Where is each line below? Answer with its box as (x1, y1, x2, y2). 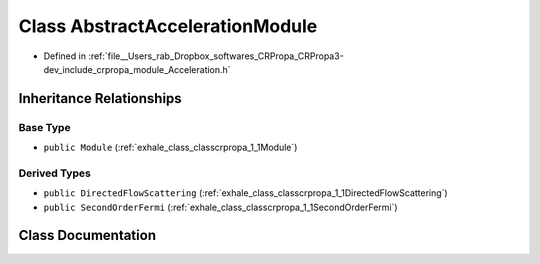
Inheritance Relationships (18, 90, 182, 107)
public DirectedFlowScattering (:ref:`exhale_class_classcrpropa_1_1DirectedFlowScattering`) (43, 187, 449, 199)
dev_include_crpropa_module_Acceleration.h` (43, 63, 231, 75)
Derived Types (18, 166, 92, 180)
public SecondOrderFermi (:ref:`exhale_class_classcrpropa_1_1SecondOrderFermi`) (43, 201, 399, 213)
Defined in (43, 50, 87, 62)
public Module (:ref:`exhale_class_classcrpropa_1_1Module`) (43, 141, 298, 154)
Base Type (18, 120, 71, 134)
